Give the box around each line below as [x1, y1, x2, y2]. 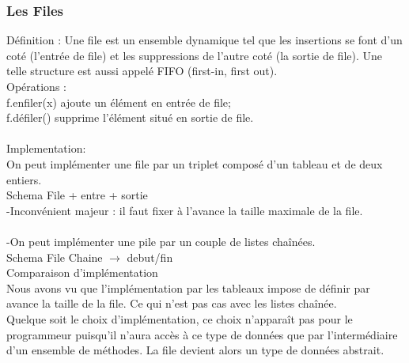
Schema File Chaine [6, 248, 103, 265]
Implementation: [6, 140, 86, 157]
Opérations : [6, 78, 66, 94]
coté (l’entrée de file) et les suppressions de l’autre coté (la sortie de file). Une [6, 47, 382, 63]
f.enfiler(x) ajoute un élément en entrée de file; [6, 93, 231, 110]
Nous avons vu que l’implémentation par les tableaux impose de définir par [6, 279, 370, 296]
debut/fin [127, 248, 173, 265]
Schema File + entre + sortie [6, 187, 148, 203]
